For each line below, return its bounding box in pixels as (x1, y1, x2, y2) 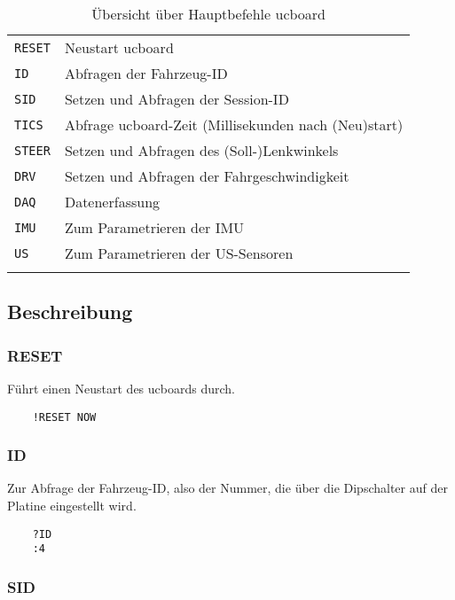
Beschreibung (7, 298, 133, 325)
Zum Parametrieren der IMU (64, 217, 245, 238)
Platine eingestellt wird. (7, 496, 137, 515)
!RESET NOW (32, 410, 97, 424)
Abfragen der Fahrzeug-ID (64, 63, 228, 83)
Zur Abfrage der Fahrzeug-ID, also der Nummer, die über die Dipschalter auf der (7, 479, 448, 497)
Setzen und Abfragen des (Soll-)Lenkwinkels (64, 140, 339, 160)
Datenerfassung (64, 191, 161, 212)
